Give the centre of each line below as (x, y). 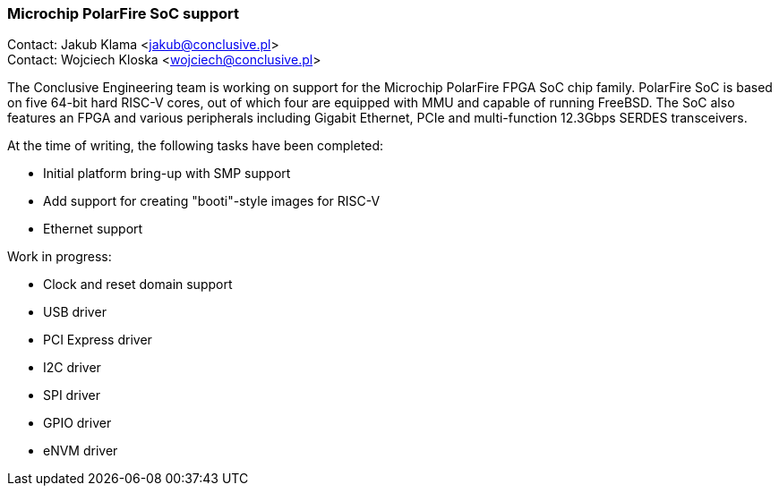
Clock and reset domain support (138, 285)
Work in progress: (60, 257)
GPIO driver (77, 423)
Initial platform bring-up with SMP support (167, 174)
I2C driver (72, 368)
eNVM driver (81, 451)
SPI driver (72, 395)
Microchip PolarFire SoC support (123, 13)
